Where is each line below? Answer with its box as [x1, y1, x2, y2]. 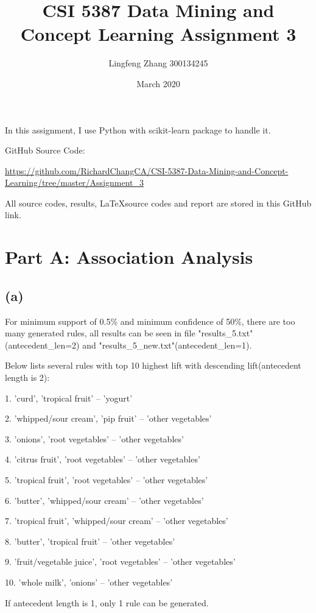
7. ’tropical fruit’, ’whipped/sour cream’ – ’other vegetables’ [5, 514, 228, 527]
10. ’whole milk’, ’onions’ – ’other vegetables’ [5, 575, 173, 588]
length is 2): [5, 371, 50, 384]
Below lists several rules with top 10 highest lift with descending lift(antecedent [5, 359, 301, 372]
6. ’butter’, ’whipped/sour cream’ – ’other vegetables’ [5, 494, 204, 506]
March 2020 [136, 77, 180, 90]
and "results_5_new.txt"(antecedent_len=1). [82, 338, 252, 351]
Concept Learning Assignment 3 [20, 21, 297, 46]
